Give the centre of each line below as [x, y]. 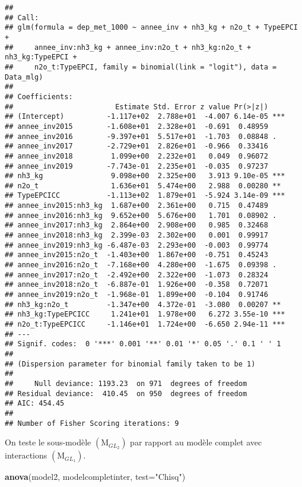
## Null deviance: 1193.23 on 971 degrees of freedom [126, 383]
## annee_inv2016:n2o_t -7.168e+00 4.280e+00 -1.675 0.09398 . [141, 265]
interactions [26, 455]
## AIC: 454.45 [35, 404]
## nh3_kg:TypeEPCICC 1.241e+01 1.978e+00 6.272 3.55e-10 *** [145, 314]
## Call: [22, 18]
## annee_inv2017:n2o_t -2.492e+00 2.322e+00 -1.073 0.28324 [136, 275]
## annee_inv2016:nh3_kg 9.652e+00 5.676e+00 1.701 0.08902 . [141, 215]
